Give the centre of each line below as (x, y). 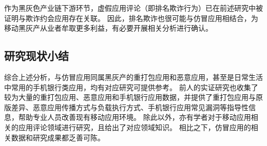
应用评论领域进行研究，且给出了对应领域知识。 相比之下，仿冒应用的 (135, 127)
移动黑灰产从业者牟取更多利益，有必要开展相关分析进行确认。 (108, 28)
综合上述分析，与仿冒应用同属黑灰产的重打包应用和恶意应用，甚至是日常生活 (133, 77)
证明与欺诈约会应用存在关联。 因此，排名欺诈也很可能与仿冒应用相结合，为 (131, 18)
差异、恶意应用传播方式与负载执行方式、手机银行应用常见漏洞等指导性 (130, 107)
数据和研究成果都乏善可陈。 (58, 137)
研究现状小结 (36, 56)
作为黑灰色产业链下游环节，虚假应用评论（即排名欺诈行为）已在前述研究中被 (133, 8)
